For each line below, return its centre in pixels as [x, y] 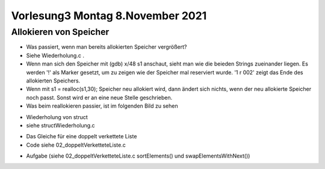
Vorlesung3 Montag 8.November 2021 [109, 16]
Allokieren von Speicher [60, 32]
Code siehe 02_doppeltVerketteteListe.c [76, 145]
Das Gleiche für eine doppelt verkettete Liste [82, 137]
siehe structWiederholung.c [61, 125]
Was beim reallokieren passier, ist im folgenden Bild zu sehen [102, 106]
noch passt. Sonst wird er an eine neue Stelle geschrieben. [99, 97]
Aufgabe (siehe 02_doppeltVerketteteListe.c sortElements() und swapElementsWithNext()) [138, 156]
